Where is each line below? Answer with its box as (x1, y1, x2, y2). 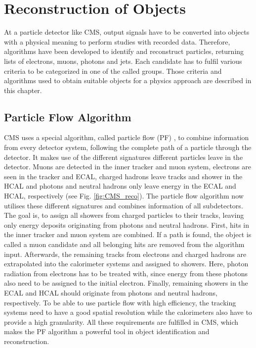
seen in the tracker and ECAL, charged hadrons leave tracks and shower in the (4, 171, 243, 181)
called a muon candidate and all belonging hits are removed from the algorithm (4, 239, 245, 249)
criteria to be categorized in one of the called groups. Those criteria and (4, 65, 222, 76)
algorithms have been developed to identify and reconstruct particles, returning (4, 46, 244, 56)
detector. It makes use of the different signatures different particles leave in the (4, 151, 243, 162)
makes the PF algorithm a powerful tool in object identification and (4, 326, 210, 337)
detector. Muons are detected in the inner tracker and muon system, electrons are (4, 161, 251, 172)
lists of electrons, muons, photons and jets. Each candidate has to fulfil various (4, 55, 242, 66)
